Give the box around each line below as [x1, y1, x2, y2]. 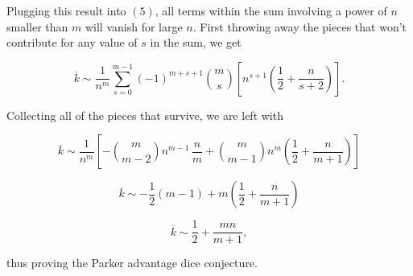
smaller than [6, 18, 68, 35]
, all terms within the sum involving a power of [155, 2, 387, 19]
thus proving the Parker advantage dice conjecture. [6, 254, 258, 271]
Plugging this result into [6, 2, 126, 19]
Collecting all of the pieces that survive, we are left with [6, 106, 283, 123]
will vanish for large [85, 18, 183, 35]
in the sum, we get [150, 34, 242, 51]
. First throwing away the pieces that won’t [192, 18, 407, 35]
